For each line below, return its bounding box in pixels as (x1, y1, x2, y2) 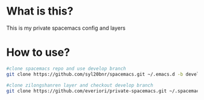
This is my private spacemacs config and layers (6, 24, 126, 32)
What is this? (6, 4, 74, 18)
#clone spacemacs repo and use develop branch (6, 65, 126, 72)
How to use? (6, 45, 70, 59)
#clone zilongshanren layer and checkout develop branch (6, 82, 154, 88)
